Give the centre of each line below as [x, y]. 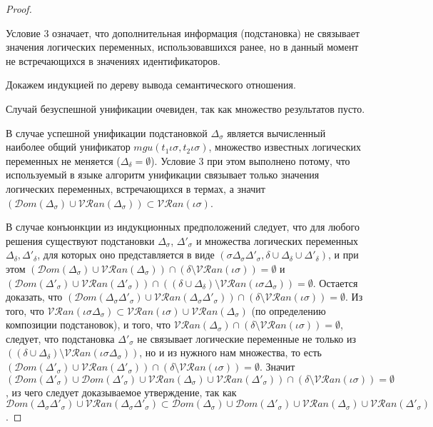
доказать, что [34, 297]
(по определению [289, 310]
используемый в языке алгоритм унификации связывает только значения [163, 175]
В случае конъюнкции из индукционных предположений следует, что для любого [183, 227]
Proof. [19, 9]
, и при [343, 255]
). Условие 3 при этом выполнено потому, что [250, 160]
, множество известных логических [285, 147]
